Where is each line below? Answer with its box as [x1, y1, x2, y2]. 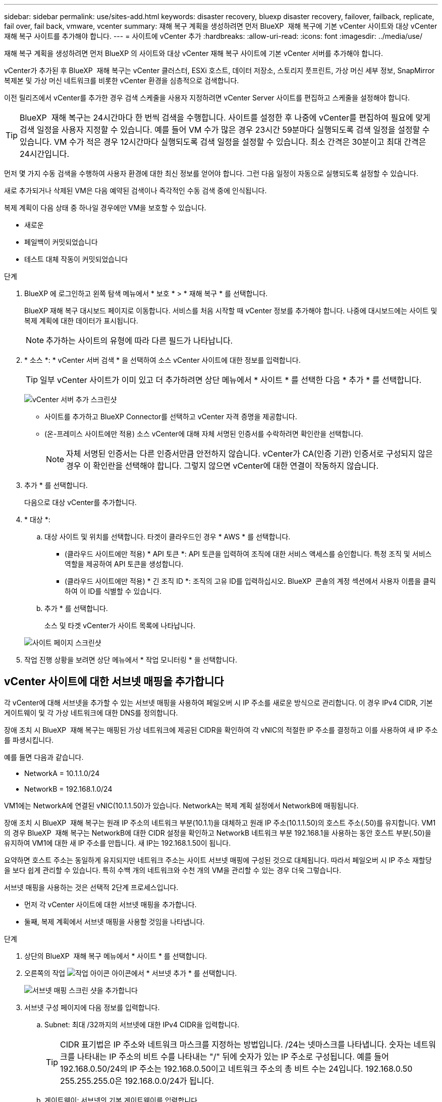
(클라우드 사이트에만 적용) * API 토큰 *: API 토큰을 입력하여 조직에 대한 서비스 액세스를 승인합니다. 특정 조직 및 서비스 [65, 549, 432, 558]
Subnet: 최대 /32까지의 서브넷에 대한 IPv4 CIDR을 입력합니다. [44, 1020, 240, 1029]
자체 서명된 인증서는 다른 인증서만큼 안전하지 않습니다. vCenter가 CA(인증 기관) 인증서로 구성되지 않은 [66, 449, 433, 459]
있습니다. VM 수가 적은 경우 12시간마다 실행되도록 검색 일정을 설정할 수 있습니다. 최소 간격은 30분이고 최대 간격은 [20, 137, 426, 147]
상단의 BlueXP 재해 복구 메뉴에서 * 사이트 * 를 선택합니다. [24, 951, 207, 960]
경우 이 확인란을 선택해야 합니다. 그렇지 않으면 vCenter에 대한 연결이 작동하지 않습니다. [66, 461, 379, 471]
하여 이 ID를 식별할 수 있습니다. [65, 587, 162, 595]
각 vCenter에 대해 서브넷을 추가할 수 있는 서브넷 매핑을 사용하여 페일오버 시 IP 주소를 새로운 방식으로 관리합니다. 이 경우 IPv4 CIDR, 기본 [4, 698, 433, 707]
